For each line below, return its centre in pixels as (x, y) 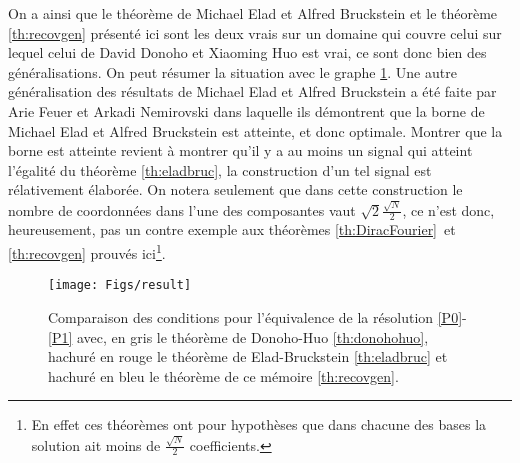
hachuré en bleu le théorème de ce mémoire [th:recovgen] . (223, 375)
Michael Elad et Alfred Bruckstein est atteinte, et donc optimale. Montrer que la (255, 130)
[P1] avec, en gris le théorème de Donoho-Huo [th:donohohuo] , (238, 336)
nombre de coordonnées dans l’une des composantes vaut (182, 209)
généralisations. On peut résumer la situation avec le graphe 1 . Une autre (232, 71)
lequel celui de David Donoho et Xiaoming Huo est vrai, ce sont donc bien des (247, 52)
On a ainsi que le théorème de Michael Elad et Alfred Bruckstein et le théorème (253, 13)
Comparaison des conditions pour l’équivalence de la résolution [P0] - (257, 316)
